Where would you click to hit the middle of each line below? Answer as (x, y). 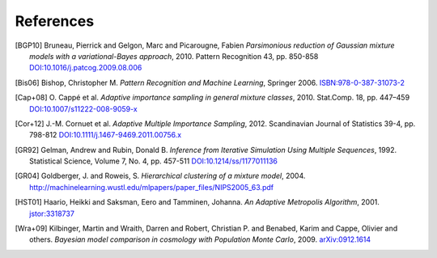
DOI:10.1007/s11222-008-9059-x (83, 108)
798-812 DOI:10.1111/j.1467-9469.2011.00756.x (106, 135)
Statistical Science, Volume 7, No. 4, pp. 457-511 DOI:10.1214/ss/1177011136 (154, 161)
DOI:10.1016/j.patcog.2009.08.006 (86, 68)
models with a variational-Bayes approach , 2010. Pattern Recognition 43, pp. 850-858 (174, 56)
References (55, 21)
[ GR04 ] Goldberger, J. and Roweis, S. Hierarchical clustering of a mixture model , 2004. (160, 176)
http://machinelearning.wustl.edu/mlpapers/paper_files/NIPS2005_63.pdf (152, 187)
